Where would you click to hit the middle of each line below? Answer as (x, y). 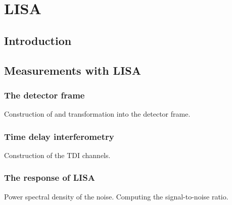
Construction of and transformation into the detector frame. (97, 114)
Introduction (38, 40)
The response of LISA (50, 177)
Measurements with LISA (73, 70)
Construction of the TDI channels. (57, 155)
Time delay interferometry (59, 136)
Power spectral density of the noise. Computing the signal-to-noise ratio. (116, 196)
